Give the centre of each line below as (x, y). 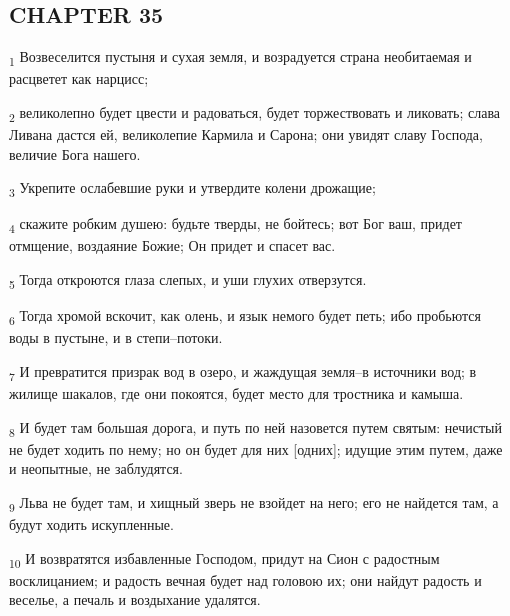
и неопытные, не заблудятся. (96, 468)
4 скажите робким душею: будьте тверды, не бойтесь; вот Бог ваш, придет (235, 225)
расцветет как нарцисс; (79, 78)
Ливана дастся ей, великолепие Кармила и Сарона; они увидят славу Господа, (246, 134)
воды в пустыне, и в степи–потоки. (116, 337)
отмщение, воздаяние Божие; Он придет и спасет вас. (172, 245)
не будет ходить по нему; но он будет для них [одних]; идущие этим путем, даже (256, 448)
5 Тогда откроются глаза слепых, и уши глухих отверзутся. (188, 280)
